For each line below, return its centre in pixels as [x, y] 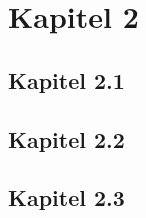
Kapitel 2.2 [66, 138]
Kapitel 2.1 [66, 79]
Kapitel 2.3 [66, 197]
